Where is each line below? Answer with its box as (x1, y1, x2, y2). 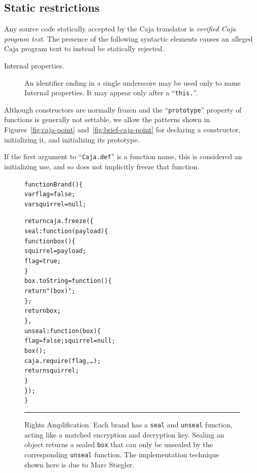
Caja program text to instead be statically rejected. (4, 43, 165, 54)
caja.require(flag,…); (24, 357, 101, 365)
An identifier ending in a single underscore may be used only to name (24, 77, 241, 88)
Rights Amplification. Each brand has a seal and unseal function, (24, 419, 233, 429)
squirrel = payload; (24, 247, 86, 255)
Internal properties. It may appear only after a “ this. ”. (24, 87, 198, 98)
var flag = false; (24, 191, 76, 198)
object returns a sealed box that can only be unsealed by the (24, 439, 213, 450)
